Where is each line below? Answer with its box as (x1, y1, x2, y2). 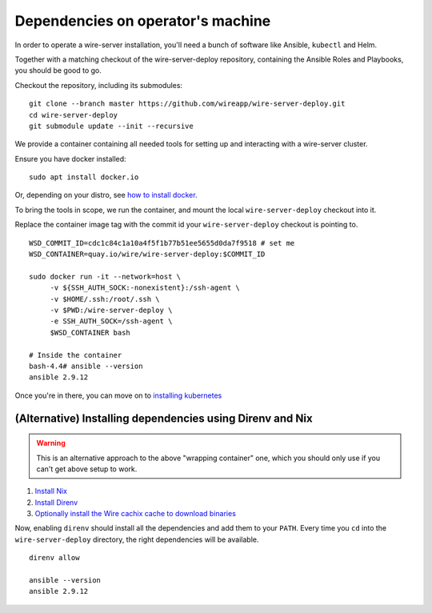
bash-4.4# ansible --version (29, 361, 143, 371)
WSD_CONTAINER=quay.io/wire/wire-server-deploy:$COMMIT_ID (29, 250, 266, 259)
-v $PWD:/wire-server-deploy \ (50, 305, 173, 315)
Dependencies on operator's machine (14, 12, 271, 30)
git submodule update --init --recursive (29, 121, 194, 130)
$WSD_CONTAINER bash (50, 328, 131, 337)
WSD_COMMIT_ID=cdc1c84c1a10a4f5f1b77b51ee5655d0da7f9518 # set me (29, 238, 295, 247)
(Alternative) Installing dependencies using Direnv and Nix (14, 411, 313, 425)
